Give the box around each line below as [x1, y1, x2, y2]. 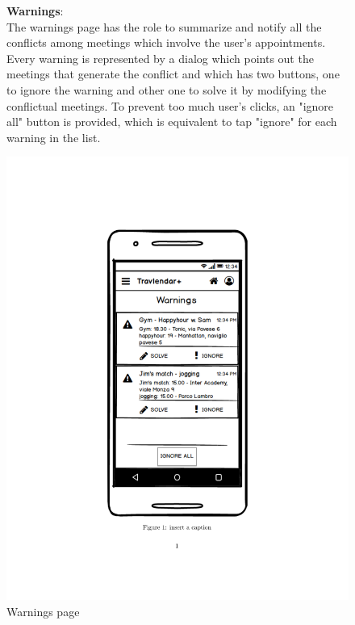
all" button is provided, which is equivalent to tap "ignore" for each [6, 113, 337, 130]
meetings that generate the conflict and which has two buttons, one [6, 65, 340, 82]
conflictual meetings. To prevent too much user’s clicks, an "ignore [6, 97, 334, 114]
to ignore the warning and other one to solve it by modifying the [6, 81, 327, 98]
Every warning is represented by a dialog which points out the [6, 49, 314, 66]
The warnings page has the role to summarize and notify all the [6, 18, 322, 35]
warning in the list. [6, 128, 101, 145]
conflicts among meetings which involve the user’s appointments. [6, 34, 326, 51]
